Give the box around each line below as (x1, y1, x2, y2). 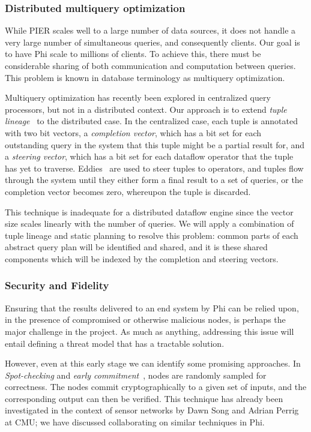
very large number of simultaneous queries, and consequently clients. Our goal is (5, 35, 300, 48)
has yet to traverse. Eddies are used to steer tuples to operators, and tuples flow (5, 161, 304, 174)
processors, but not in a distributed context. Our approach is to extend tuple (5, 103, 287, 115)
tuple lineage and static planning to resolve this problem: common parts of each (5, 229, 298, 241)
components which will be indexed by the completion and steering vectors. (5, 252, 279, 265)
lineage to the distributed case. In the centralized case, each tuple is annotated (5, 115, 298, 127)
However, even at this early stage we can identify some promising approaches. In (5, 357, 301, 370)
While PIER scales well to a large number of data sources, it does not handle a (5, 24, 296, 37)
